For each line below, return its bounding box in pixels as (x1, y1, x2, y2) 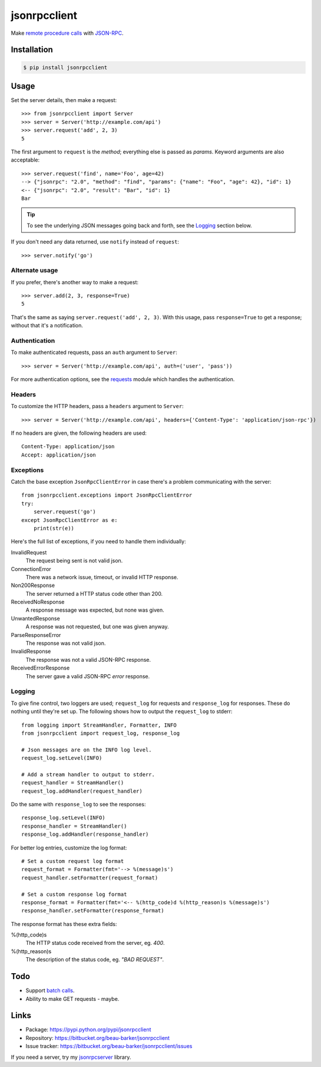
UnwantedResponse (11, 615, 60, 622)
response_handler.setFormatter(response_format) (21, 907, 164, 914)
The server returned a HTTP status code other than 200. (25, 590, 163, 597)
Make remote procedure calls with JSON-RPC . (11, 29, 124, 37)
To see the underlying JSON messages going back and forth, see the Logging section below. (27, 222, 253, 229)
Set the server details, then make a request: (11, 97, 117, 104)
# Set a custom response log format (21, 891, 127, 898)
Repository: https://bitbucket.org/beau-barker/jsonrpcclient (25, 1034, 170, 1041)
